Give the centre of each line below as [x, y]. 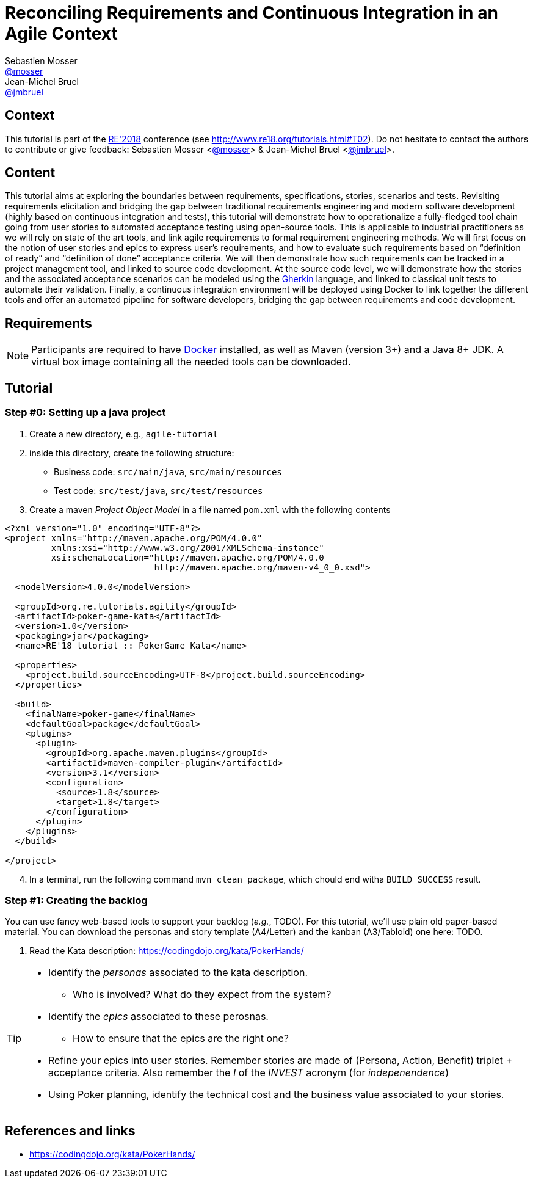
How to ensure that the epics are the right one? [181, 1039]
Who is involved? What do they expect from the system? [202, 995]
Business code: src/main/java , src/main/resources [168, 471]
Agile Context [61, 34]
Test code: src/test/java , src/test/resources [158, 490]
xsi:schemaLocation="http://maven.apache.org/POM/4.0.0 [187, 557]
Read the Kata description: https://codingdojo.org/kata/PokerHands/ [167, 951]
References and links [70, 1130]
